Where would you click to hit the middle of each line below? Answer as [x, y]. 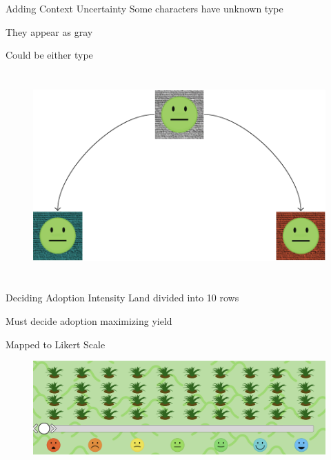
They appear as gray [49, 31]
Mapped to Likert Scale [56, 344]
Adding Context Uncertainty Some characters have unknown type [144, 8]
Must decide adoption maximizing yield [89, 320]
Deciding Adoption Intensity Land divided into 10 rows [122, 298]
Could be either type [49, 55]
